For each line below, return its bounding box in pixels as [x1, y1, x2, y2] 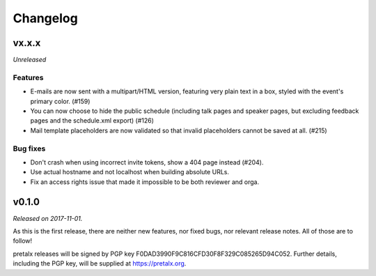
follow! [13, 237, 33, 245]
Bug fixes [13, 144, 46, 153]
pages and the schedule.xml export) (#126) [30, 116, 155, 125]
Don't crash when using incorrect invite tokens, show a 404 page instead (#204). [30, 158, 264, 167]
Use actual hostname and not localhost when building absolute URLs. [30, 168, 230, 176]
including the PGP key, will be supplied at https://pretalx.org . [13, 259, 187, 268]
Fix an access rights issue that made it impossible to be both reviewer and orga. [30, 178, 260, 186]
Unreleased [13, 56, 47, 64]
